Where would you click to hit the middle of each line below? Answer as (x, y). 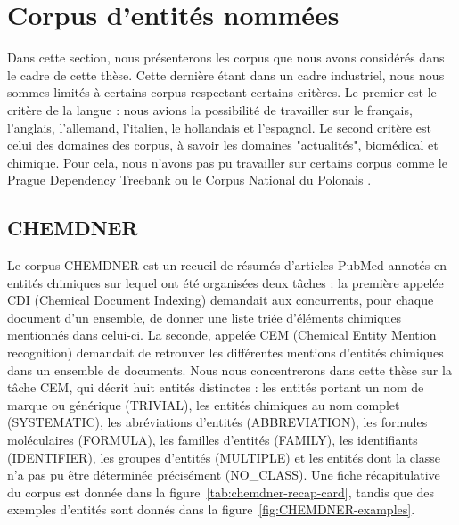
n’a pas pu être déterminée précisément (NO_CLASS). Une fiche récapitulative (224, 475)
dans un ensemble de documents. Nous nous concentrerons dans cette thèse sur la (229, 369)
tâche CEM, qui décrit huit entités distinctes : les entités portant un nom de (216, 387)
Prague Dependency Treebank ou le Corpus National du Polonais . (189, 180)
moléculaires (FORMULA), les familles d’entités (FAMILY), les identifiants (213, 440)
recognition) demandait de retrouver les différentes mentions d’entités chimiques (225, 353)
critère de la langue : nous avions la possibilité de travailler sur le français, (210, 109)
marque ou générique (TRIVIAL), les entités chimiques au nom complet (204, 404)
